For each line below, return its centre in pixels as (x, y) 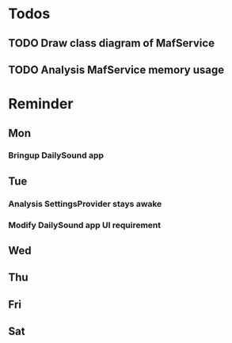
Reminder (41, 104)
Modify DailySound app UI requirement (84, 225)
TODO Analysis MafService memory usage (116, 69)
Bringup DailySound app (56, 155)
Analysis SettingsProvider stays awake (85, 204)
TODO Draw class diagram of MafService (112, 43)
